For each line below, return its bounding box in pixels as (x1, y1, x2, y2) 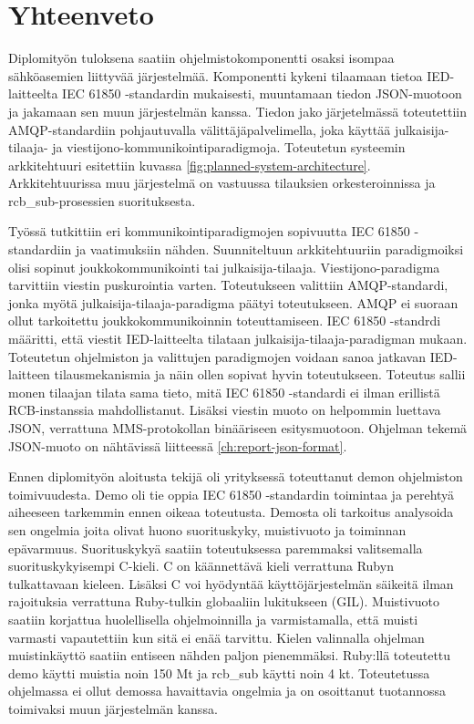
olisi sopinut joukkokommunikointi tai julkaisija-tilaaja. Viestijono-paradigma (8, 257, 440, 276)
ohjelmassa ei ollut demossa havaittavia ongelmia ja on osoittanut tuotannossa (8, 681, 447, 700)
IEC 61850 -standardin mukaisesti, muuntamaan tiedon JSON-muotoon (62, 84, 462, 103)
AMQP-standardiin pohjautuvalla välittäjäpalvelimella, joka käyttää (8, 119, 391, 139)
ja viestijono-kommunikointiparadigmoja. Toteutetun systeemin (52, 138, 406, 157)
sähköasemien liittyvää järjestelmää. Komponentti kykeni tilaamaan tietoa (8, 66, 423, 85)
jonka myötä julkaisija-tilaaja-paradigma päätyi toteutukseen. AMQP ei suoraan (8, 293, 459, 312)
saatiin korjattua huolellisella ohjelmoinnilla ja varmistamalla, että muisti (8, 609, 418, 628)
